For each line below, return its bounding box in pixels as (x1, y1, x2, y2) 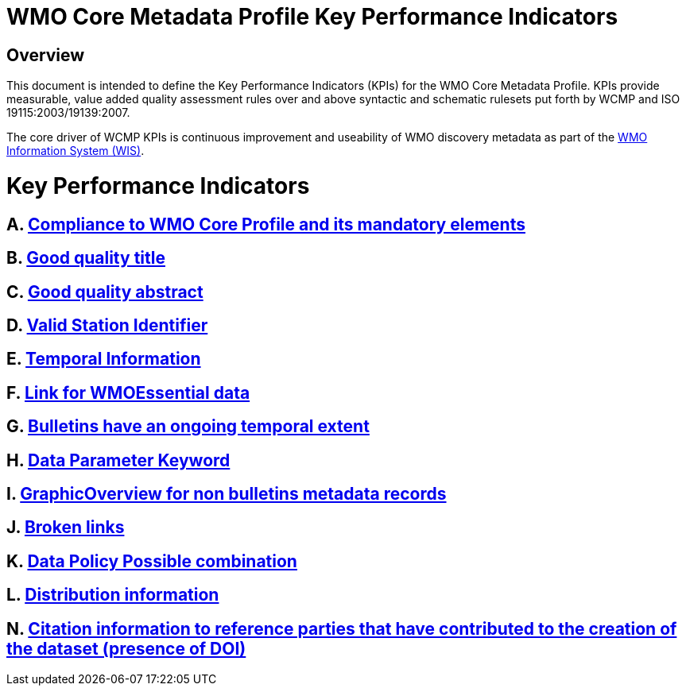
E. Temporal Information (6, 349, 201, 369)
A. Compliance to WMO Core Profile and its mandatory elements (6, 214, 525, 234)
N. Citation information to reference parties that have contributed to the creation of (6, 618, 677, 639)
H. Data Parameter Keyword (6, 450, 231, 470)
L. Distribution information (6, 585, 219, 605)
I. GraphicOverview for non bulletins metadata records (6, 484, 447, 505)
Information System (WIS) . (6, 144, 145, 158)
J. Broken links (6, 517, 125, 538)
